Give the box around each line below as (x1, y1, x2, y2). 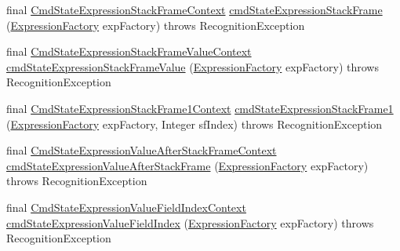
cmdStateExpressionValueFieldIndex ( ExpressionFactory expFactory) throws (6, 214, 374, 231)
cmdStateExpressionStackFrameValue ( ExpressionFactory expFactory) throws (6, 58, 379, 75)
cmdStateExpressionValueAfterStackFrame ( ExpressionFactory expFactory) (6, 157, 369, 173)
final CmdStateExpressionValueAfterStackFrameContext (6, 142, 277, 158)
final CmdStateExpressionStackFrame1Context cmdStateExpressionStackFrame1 (6, 100, 394, 116)
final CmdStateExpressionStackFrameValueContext (6, 43, 252, 60)
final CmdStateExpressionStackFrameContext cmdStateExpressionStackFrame (6, 2, 383, 17)
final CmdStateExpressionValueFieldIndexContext (6, 198, 246, 215)
